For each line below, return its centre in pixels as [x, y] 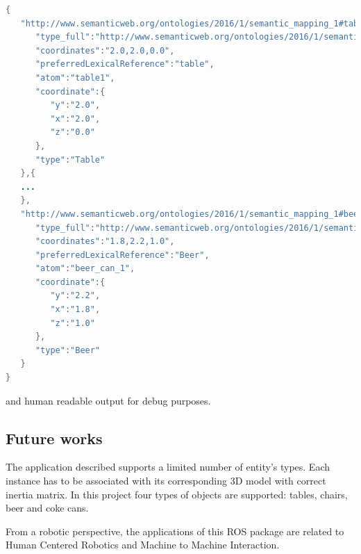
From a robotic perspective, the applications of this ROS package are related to [175, 531]
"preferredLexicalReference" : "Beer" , [122, 255]
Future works [54, 438]
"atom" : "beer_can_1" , [85, 269]
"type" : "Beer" [68, 350]
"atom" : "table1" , [75, 78]
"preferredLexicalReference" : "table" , [125, 64]
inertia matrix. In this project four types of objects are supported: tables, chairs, [177, 494]
